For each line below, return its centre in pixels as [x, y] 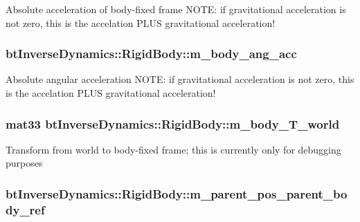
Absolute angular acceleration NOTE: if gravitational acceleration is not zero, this [180, 79]
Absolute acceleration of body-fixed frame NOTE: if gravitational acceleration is [176, 9]
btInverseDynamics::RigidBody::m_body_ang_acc [151, 54]
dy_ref [25, 209]
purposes [24, 163]
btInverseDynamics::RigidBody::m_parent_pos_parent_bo [177, 193]
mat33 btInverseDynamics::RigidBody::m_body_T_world [173, 123]
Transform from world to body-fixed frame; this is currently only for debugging [173, 149]
